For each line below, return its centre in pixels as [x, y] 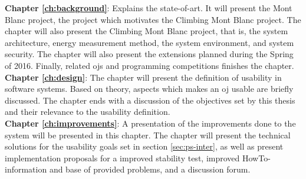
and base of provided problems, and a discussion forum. [150, 169]
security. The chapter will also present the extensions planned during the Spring [149, 54]
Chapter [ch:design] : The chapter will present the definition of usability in [143, 77]
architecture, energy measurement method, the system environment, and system [149, 42]
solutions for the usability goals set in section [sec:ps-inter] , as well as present [144, 146]
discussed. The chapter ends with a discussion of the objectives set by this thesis [150, 100]
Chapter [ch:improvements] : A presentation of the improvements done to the [150, 123]
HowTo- [256, 158]
